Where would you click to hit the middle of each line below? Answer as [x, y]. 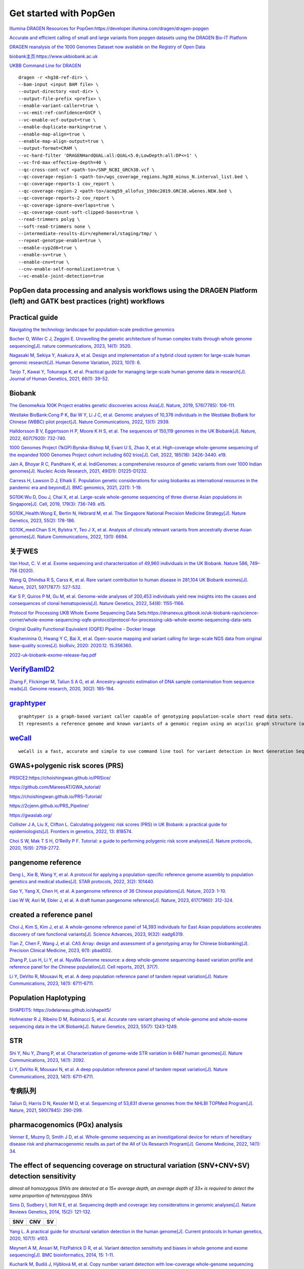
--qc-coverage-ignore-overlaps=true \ [67, 205]
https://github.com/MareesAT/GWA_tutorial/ [55, 787]
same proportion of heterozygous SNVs [51, 1195]
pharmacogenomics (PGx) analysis [66, 1125]
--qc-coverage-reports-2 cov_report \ [67, 198]
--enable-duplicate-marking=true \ [63, 127]
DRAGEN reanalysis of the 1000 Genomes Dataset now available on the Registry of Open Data [107, 47]
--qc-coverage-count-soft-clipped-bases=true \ [79, 212]
